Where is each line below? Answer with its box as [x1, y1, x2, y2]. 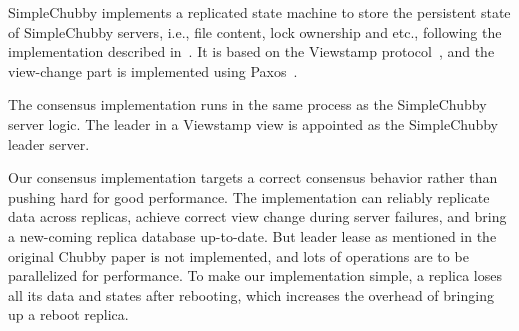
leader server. [8, 133, 90, 154]
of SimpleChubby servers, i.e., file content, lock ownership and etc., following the [8, 21, 502, 42]
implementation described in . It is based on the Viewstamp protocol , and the [8, 41, 495, 62]
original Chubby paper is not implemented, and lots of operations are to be [8, 245, 469, 266]
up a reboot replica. [8, 304, 129, 325]
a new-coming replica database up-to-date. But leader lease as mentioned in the [8, 225, 497, 246]
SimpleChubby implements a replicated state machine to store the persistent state [8, 2, 511, 22]
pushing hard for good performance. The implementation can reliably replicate [8, 186, 490, 207]
